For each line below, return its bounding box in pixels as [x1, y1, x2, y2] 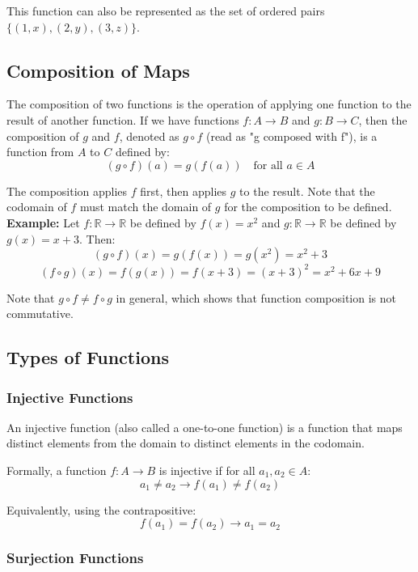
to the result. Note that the [239, 182, 375, 199]
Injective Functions [6, 387, 133, 407]
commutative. [6, 305, 74, 322]
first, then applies [140, 182, 227, 199]
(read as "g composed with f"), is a [205, 127, 378, 144]
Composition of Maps [6, 57, 190, 83]
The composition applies [6, 182, 128, 199]
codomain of [6, 198, 67, 215]
